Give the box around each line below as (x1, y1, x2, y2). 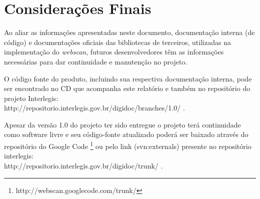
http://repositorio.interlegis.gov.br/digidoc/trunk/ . (4, 160, 163, 170)
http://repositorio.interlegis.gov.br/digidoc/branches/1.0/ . (4, 102, 185, 113)
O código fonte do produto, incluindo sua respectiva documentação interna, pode (4, 73, 252, 83)
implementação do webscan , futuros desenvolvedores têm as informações (4, 46, 224, 57)
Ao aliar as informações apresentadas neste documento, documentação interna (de (4, 27, 255, 37)
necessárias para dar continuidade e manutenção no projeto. (4, 56, 187, 66)
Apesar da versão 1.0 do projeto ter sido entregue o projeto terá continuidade (4, 119, 241, 129)
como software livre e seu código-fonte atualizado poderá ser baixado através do (4, 129, 248, 139)
